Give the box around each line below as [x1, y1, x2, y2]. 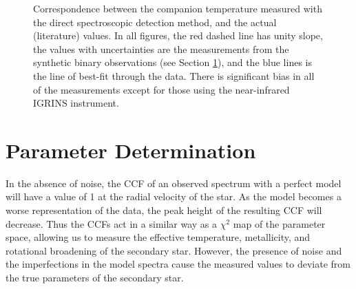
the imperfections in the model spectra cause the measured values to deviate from [6, 257, 350, 271]
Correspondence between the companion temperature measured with [33, 1, 322, 15]
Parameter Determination [6, 136, 256, 164]
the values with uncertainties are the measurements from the [33, 41, 289, 56]
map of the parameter [233, 216, 326, 231]
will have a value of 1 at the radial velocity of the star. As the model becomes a [6, 189, 342, 204]
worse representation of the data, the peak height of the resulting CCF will [6, 203, 322, 217]
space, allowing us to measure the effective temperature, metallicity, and [6, 230, 311, 244]
